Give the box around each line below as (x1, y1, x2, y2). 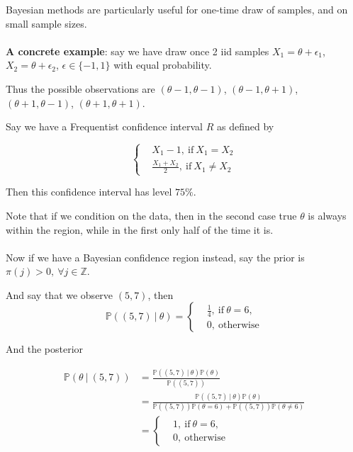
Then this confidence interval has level (6, 184, 172, 199)
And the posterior (6, 341, 84, 356)
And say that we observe (6, 287, 113, 302)
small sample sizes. (6, 16, 87, 30)
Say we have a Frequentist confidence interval (6, 119, 203, 134)
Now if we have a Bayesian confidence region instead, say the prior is (6, 249, 305, 264)
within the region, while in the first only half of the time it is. (6, 222, 274, 237)
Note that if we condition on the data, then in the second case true (6, 208, 297, 222)
